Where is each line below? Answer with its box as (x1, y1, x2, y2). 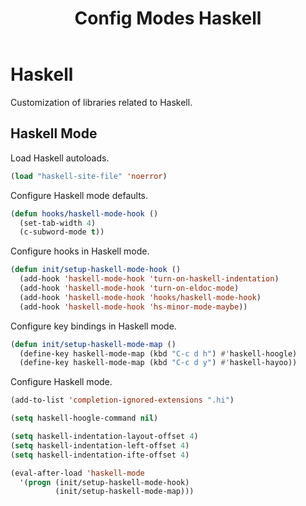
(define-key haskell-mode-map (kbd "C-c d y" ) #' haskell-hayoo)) (19, 358, 298, 368)
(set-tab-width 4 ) (19, 218, 97, 228)
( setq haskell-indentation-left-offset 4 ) (10, 440, 190, 451)
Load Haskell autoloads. (10, 152, 110, 164)
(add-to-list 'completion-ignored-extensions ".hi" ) (10, 395, 235, 406)
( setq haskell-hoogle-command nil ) (10, 413, 159, 424)
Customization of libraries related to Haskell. (10, 96, 193, 108)
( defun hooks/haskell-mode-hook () (10, 208, 159, 219)
